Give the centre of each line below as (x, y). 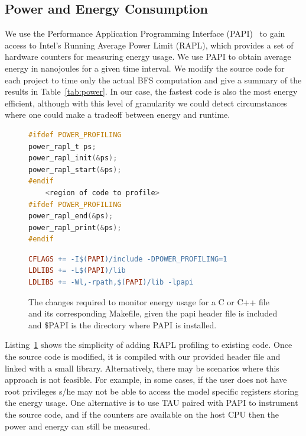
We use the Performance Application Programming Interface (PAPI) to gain (145, 33)
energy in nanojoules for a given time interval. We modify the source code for (145, 68)
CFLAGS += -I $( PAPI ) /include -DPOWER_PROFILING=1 (128, 259)
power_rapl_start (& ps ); (75, 169)
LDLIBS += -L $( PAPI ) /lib (77, 271)
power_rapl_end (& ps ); (71, 216)
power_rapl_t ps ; (62, 146)
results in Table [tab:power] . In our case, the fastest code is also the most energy (151, 91)
